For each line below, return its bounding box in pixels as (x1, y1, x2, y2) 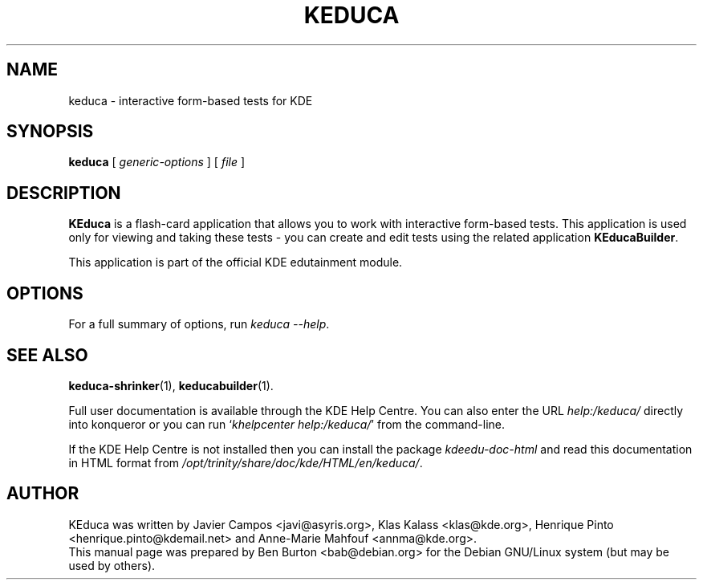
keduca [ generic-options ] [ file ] (68, 155, 246, 169)
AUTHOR (6, 483, 79, 504)
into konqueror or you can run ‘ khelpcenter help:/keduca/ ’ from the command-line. (68, 417, 506, 431)
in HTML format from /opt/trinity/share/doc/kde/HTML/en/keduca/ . (68, 455, 423, 470)
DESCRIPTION (6, 182, 121, 203)
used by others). (68, 558, 156, 572)
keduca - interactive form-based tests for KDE (68, 93, 313, 108)
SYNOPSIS (6, 121, 94, 142)
